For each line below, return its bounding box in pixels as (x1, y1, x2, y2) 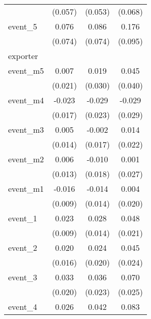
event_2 (8, 242, 37, 253)
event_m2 (8, 153, 44, 165)
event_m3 (8, 124, 44, 135)
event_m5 (8, 65, 44, 76)
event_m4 (8, 94, 44, 106)
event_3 (8, 271, 37, 283)
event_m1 (8, 183, 44, 194)
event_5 (8, 20, 37, 32)
